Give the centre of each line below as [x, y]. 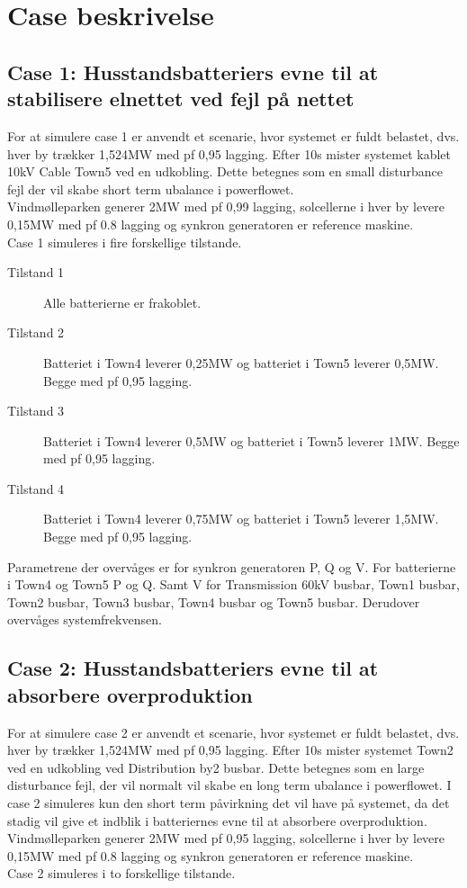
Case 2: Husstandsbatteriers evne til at [193, 668]
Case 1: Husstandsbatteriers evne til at [193, 72]
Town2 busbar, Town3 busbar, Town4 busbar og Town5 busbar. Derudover [214, 601]
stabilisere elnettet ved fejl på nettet [181, 99]
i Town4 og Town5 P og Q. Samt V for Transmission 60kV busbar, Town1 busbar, [233, 584]
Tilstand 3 [36, 411]
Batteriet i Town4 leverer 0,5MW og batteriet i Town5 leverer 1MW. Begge [251, 440]
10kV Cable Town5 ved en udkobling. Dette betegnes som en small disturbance [225, 171]
